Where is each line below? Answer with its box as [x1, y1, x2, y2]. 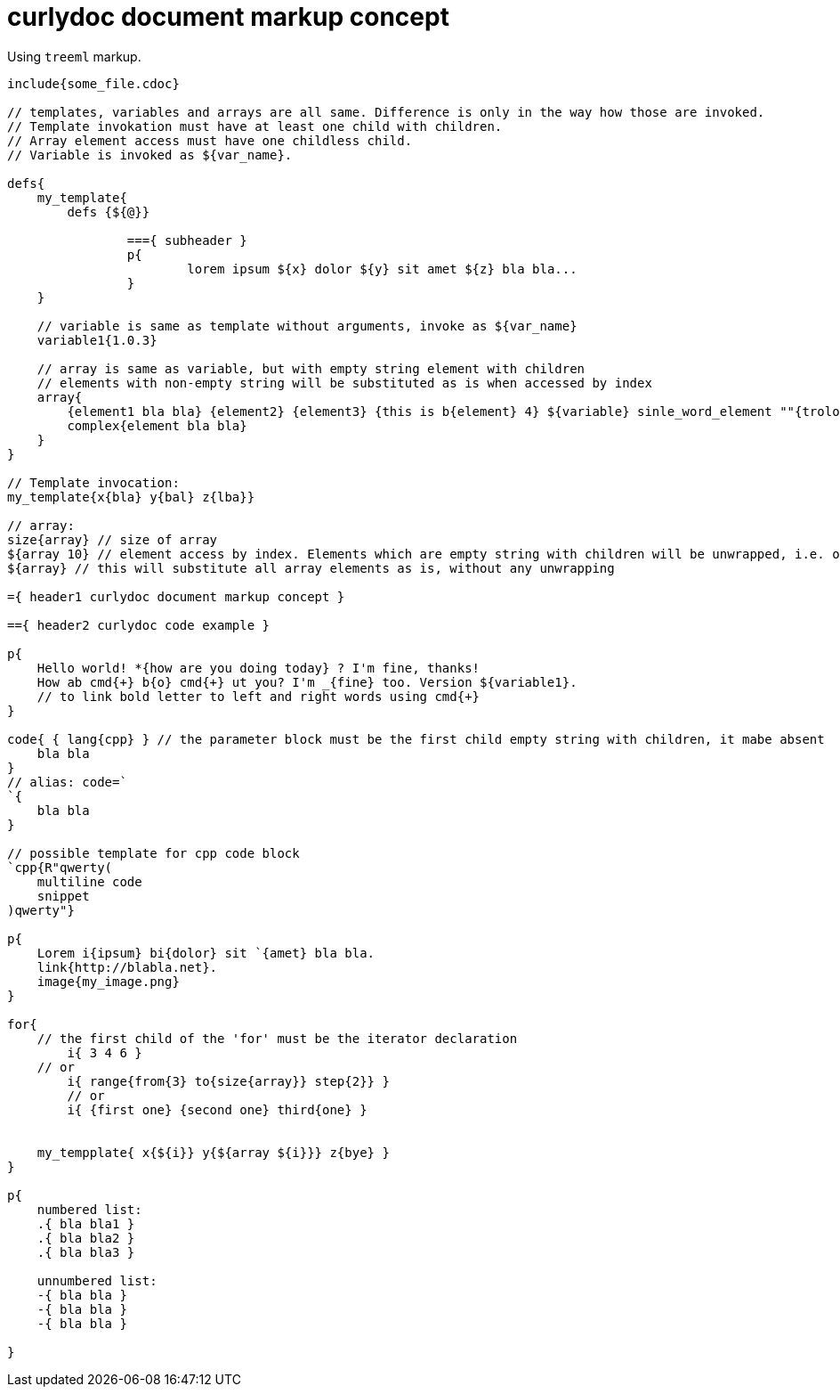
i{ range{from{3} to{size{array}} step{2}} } [67, 1073, 390, 1088]
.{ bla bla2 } [36, 1230, 135, 1245]
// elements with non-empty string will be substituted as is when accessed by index [36, 375, 652, 390]
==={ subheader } [126, 232, 247, 248]
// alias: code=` [7, 774, 127, 789]
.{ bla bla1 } [36, 1216, 135, 1231]
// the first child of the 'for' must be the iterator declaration [36, 1031, 518, 1046]
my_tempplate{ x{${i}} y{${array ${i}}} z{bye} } [36, 1145, 390, 1160]
